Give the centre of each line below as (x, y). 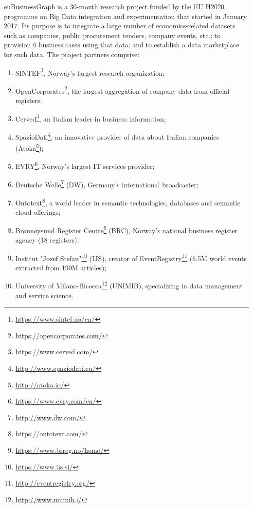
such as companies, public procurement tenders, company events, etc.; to (112, 35)
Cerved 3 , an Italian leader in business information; (90, 118)
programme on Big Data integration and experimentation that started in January (126, 16)
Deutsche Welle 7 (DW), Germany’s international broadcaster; (107, 183)
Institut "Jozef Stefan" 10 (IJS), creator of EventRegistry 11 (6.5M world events (131, 257)
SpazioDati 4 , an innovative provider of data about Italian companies (117, 136)
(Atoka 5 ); (29, 147)
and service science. (44, 295)
